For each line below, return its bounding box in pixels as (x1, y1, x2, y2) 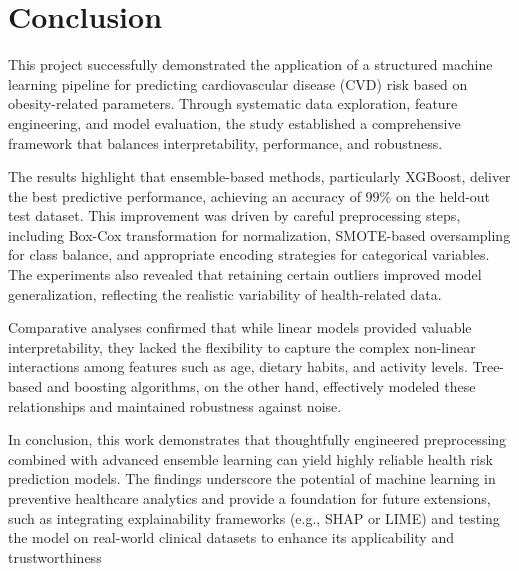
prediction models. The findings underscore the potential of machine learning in (8, 468, 496, 489)
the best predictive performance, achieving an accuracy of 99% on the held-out (8, 185, 491, 206)
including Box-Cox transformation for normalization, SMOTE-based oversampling (8, 224, 511, 245)
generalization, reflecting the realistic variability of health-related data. (8, 283, 442, 304)
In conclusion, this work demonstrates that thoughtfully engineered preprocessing (8, 429, 507, 450)
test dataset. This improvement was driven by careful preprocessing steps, (8, 205, 461, 226)
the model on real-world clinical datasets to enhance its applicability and (8, 527, 454, 548)
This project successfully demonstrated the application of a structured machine (8, 54, 493, 75)
